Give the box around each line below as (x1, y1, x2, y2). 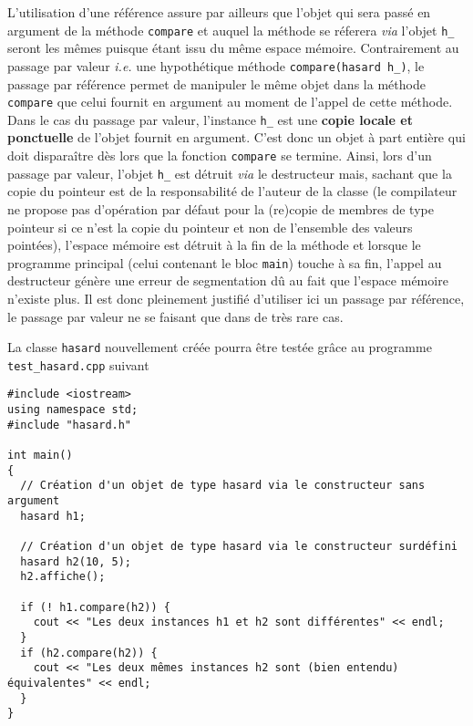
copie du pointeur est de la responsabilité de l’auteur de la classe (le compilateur (7, 181, 458, 201)
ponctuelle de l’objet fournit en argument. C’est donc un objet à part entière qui (7, 128, 466, 147)
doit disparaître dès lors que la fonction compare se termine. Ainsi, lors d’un (7, 146, 432, 164)
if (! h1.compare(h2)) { (20, 600, 170, 614)
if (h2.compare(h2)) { (20, 646, 158, 659)
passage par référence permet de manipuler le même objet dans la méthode (7, 74, 426, 93)
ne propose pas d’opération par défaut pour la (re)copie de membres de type (7, 199, 434, 218)
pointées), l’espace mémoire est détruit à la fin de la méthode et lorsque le (7, 235, 421, 254)
